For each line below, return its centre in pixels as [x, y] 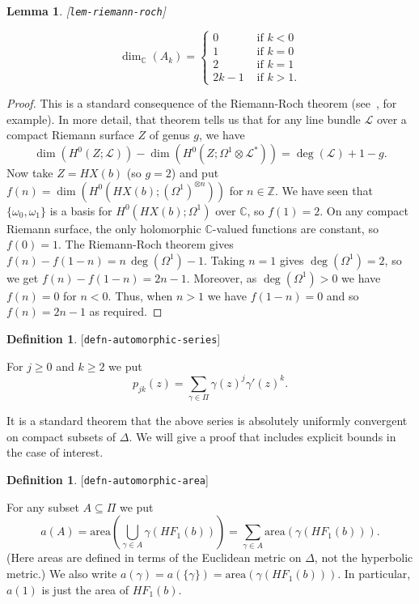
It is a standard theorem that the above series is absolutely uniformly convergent [207, 421]
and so [343, 295]
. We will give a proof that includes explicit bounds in [262, 436]
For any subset [43, 506]
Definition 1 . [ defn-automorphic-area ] [108, 479]
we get [23, 277]
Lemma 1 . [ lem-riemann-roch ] [86, 11]
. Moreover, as [222, 277]
